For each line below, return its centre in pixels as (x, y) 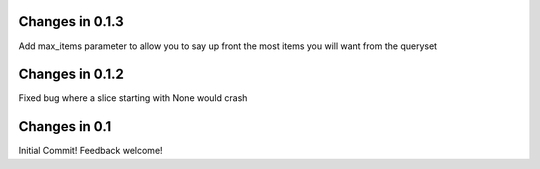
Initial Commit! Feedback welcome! (91, 151)
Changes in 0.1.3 (71, 21)
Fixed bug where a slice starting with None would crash (133, 98)
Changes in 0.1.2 (71, 74)
